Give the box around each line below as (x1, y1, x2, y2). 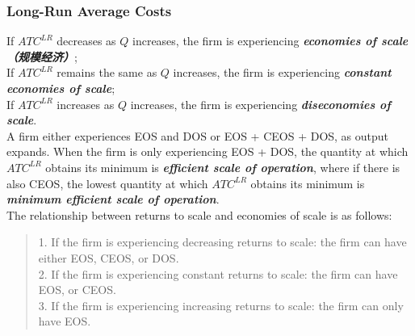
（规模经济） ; (6, 48, 78, 65)
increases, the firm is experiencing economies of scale (132, 32, 409, 49)
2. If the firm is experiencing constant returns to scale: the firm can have (38, 265, 398, 282)
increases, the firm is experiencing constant (173, 64, 392, 81)
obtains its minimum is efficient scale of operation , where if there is (45, 158, 400, 175)
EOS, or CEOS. (38, 281, 116, 298)
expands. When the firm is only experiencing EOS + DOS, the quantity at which (6, 143, 409, 160)
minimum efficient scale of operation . (6, 191, 220, 208)
